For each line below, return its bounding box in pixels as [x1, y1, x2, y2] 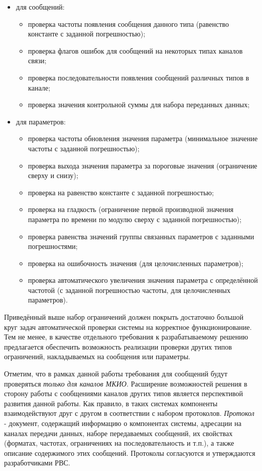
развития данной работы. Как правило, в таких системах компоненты [4, 398, 217, 408]
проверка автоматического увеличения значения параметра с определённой [28, 275, 258, 285]
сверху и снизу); [28, 170, 78, 181]
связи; [28, 55, 47, 66]
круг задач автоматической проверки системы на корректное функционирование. [4, 321, 252, 332]
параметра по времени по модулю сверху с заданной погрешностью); [28, 213, 242, 224]
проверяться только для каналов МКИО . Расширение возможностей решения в [4, 378, 247, 389]
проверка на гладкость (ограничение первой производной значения [28, 204, 234, 215]
